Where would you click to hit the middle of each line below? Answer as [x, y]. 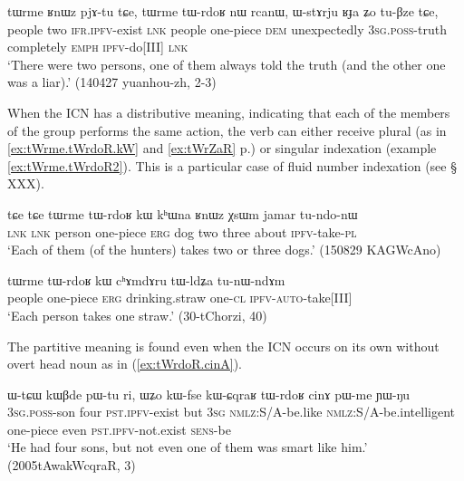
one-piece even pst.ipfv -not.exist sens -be [119, 429]
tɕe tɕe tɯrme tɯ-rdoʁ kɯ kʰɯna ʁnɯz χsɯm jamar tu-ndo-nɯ [183, 213]
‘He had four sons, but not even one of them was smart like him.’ [188, 447]
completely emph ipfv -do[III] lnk [98, 47]
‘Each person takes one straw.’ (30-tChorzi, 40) [137, 315]
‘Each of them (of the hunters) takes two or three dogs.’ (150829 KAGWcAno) [224, 250]
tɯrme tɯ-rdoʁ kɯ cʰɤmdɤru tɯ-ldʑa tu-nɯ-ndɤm [146, 279]
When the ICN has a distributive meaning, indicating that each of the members [229, 112]
